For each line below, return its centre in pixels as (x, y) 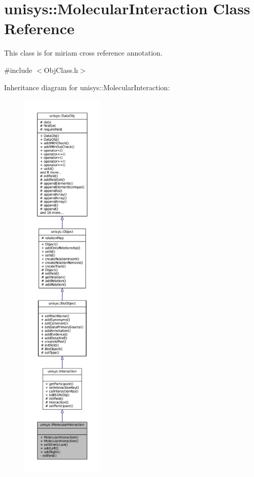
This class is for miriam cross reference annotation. (83, 53)
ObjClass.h (61, 70)
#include (18, 70)
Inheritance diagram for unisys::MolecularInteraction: (87, 87)
